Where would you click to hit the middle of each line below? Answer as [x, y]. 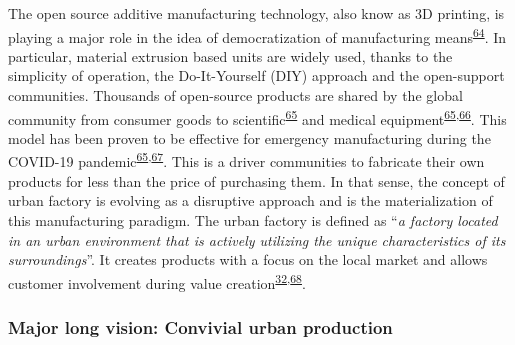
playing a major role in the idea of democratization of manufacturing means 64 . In [257, 35]
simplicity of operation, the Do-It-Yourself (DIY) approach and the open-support [256, 75]
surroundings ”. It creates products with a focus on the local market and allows [248, 259]
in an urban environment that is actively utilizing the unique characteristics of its [257, 239]
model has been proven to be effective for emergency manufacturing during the [249, 137]
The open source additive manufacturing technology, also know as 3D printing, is [256, 13]
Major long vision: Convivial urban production [200, 326]
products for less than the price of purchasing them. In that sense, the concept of [256, 180]
